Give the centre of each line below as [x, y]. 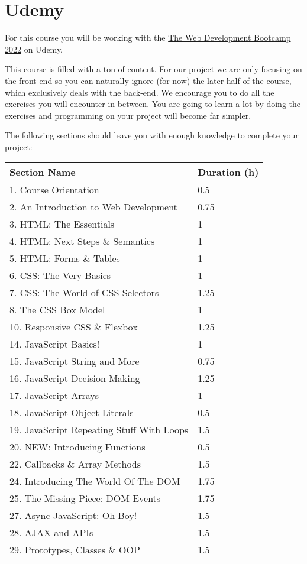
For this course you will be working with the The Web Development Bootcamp [148, 38]
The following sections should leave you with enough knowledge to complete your [152, 135]
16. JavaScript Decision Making [75, 378]
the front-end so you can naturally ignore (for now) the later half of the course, [148, 80]
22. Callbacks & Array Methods [75, 464]
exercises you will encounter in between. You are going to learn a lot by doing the [153, 104]
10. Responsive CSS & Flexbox [74, 327]
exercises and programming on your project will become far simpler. [128, 115]
